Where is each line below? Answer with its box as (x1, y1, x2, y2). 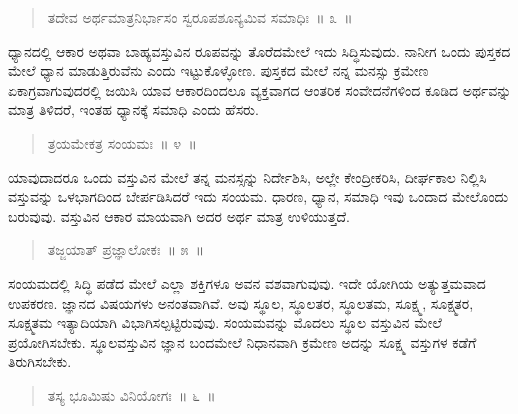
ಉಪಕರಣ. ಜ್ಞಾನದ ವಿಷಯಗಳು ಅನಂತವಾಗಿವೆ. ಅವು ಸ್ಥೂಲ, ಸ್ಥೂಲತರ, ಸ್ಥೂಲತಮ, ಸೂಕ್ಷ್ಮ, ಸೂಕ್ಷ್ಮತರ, (8, 292, 474, 313)
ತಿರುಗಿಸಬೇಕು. (8, 351, 72, 372)
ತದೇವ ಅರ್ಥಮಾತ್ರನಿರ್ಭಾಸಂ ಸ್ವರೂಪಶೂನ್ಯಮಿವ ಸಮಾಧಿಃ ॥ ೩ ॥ (47, 7, 353, 27)
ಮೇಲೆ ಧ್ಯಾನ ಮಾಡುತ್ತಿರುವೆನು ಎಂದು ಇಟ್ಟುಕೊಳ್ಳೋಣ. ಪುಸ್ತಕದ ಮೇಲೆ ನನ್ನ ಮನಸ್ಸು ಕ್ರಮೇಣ (8, 60, 429, 81)
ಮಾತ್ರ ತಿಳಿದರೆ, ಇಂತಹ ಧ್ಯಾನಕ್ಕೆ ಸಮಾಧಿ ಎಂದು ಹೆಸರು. (8, 99, 259, 120)
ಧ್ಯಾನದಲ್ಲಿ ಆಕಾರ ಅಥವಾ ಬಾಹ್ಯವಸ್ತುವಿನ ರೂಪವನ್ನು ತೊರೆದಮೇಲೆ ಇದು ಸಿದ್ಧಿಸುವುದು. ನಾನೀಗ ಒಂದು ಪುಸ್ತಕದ (8, 40, 511, 61)
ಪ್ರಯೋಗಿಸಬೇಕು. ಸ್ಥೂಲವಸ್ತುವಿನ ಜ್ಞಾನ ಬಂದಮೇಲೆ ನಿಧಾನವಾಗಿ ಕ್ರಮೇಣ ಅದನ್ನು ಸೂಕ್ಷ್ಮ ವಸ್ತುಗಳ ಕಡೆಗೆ (8, 331, 477, 352)
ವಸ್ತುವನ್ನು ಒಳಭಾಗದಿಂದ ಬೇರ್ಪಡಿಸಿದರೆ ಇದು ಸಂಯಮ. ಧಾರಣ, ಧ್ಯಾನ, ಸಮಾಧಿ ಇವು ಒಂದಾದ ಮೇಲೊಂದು (8, 186, 509, 207)
